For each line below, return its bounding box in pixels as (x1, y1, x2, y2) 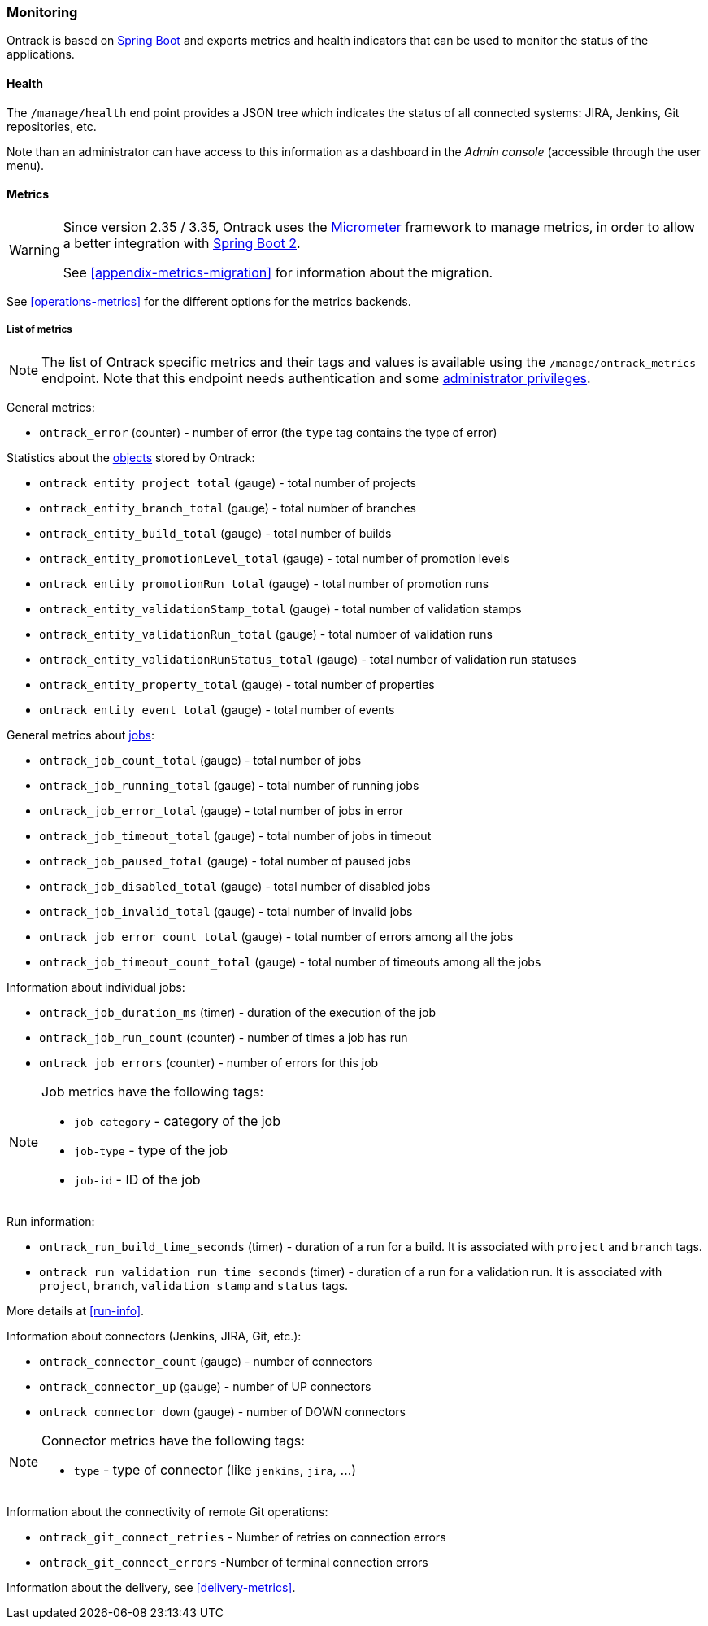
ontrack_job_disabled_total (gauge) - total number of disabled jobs (39, 878, 431, 893)
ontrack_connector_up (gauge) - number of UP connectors (39, 1379, 371, 1393)
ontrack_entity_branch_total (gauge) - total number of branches (39, 500, 416, 515)
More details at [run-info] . (7, 1303, 145, 1318)
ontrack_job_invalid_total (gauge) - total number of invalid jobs (39, 904, 413, 918)
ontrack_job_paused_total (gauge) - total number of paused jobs (39, 853, 411, 868)
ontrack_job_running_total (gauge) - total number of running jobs (39, 778, 419, 792)
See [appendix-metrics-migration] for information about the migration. (63, 264, 493, 281)
